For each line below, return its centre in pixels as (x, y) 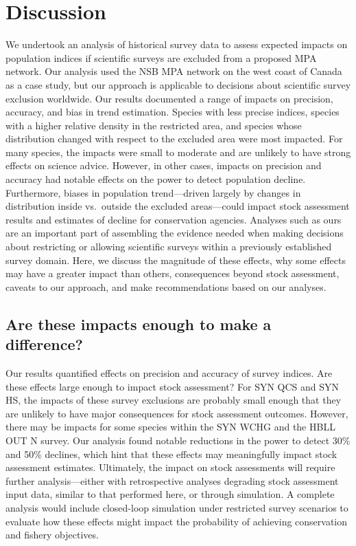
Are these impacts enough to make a (139, 324)
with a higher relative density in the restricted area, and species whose (154, 125)
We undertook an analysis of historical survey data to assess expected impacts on (177, 44)
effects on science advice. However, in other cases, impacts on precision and (164, 165)
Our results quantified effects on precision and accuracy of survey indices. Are (169, 373)
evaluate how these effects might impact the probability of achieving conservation (177, 521)
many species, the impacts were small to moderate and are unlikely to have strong (178, 152)
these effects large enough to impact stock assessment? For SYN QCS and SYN (173, 386)
